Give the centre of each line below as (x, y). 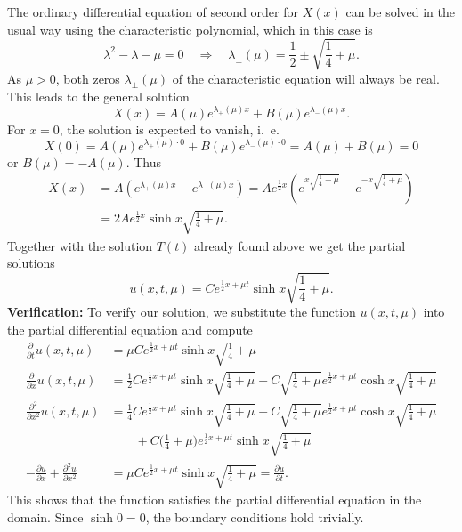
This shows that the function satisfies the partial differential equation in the (215, 500)
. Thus (144, 161)
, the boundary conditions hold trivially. (255, 516)
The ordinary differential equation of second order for (153, 12)
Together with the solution (80, 245)
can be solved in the (400, 12)
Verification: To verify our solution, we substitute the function (182, 312)
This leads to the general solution (98, 96)
